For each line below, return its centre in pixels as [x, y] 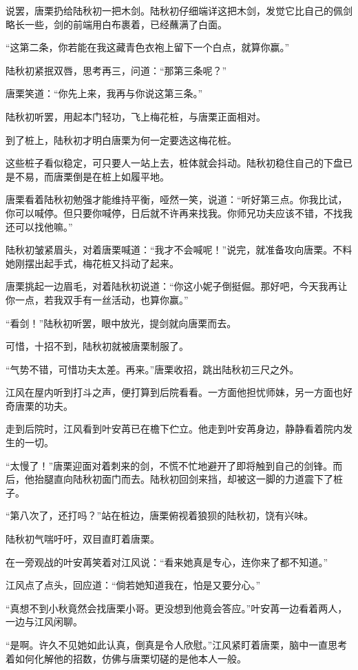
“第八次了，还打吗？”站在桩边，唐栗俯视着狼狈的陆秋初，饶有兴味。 [160, 515]
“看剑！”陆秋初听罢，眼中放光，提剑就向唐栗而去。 [121, 323]
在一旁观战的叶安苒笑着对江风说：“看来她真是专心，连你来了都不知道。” [167, 562]
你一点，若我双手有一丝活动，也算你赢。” [97, 299]
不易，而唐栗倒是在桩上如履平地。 [92, 176]
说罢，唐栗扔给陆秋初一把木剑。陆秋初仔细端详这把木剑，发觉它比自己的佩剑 [179, 10]
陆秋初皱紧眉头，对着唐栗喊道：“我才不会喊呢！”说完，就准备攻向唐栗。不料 [179, 250]
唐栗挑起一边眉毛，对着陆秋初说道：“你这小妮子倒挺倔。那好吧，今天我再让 [177, 286]
